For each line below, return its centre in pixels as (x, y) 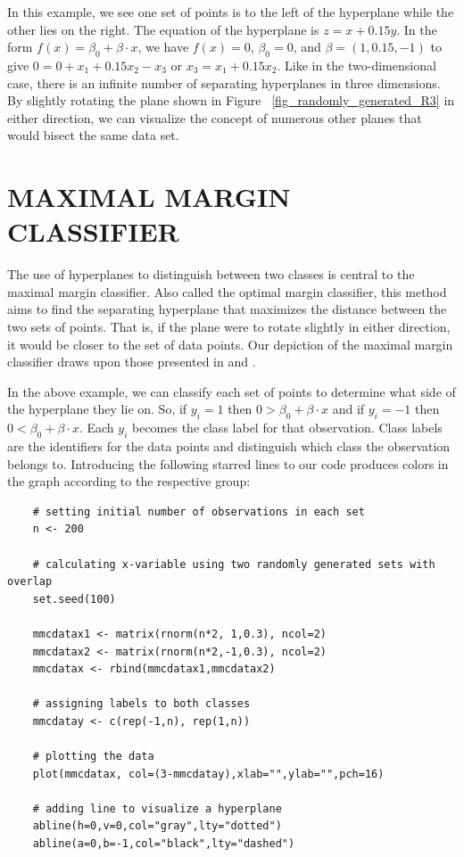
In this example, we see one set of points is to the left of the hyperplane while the (231, 12)
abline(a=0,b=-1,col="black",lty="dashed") (164, 844)
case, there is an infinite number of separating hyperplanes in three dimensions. (224, 82)
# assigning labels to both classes (141, 704)
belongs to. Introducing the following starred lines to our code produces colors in (228, 463)
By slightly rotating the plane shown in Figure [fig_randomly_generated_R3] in (231, 100)
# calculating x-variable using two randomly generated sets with (234, 564)
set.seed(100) (74, 599)
